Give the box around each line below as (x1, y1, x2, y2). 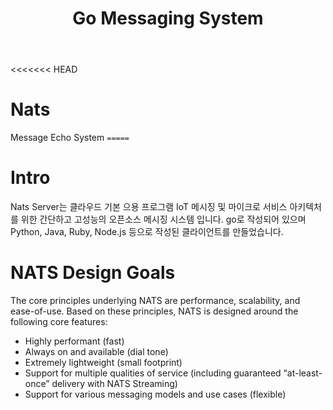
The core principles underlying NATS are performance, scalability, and (10, 295, 301, 306)
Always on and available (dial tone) (24, 346, 169, 357)
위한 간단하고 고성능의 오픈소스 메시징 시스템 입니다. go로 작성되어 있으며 (20, 213, 307, 226)
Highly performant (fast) (24, 335, 125, 347)
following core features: (10, 316, 108, 327)
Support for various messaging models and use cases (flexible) (24, 388, 287, 400)
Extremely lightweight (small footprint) (24, 357, 183, 368)
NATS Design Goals (10, 262, 176, 284)
